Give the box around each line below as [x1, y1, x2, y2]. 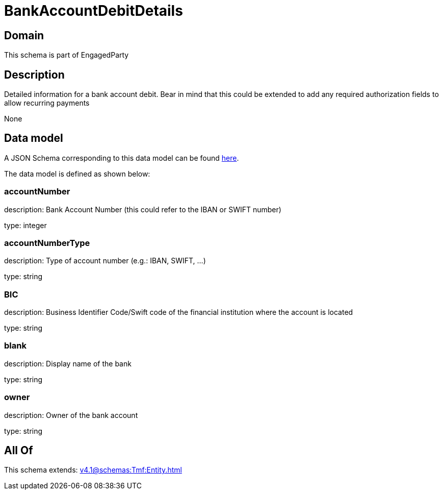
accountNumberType [4, 237, 90, 248]
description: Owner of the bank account [4, 410, 138, 419]
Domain [4, 29, 44, 42]
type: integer [4, 220, 47, 230]
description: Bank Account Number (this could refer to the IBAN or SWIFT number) [4, 205, 281, 214]
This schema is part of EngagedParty [4, 51, 129, 60]
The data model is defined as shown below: [4, 169, 150, 178]
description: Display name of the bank [4, 359, 132, 368]
